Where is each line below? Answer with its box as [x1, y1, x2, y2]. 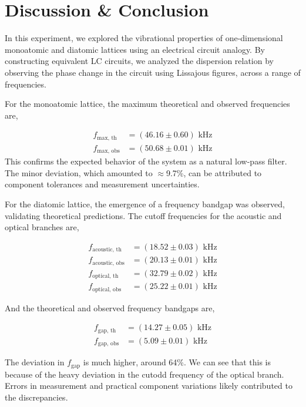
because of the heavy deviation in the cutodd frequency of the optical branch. [5, 368, 284, 380]
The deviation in [5, 356, 65, 368]
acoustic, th [92, 247, 122, 253]
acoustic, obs [92, 260, 125, 266]
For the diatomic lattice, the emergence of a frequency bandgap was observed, [5, 198, 285, 210]
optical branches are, [5, 221, 79, 233]
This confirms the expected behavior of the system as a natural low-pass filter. [5, 155, 287, 167]
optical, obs [92, 286, 122, 292]
